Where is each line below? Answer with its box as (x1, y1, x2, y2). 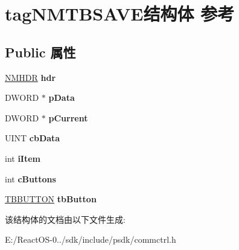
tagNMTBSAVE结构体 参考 (5, 1, 235, 26)
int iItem (5, 152, 41, 164)
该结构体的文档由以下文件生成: (5, 213, 126, 225)
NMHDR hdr (5, 71, 56, 83)
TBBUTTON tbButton (5, 193, 97, 205)
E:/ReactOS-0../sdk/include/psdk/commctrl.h (5, 233, 176, 246)
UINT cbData (5, 132, 60, 144)
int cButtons (5, 172, 56, 185)
